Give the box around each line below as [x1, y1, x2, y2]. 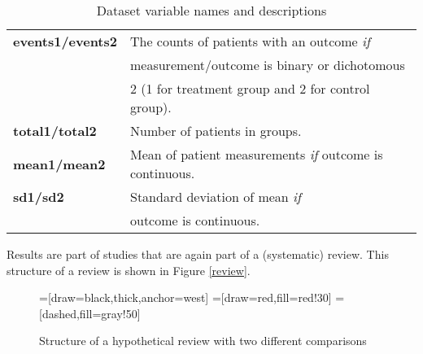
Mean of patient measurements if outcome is [129, 145, 383, 164]
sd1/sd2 [13, 187, 64, 206]
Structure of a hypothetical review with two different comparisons [39, 332, 367, 349]
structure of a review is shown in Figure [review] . [7, 261, 251, 278]
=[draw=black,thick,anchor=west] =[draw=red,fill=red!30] [39, 289, 332, 306]
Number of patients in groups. [129, 121, 302, 140]
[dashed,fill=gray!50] [39, 304, 141, 321]
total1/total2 [13, 121, 97, 140]
